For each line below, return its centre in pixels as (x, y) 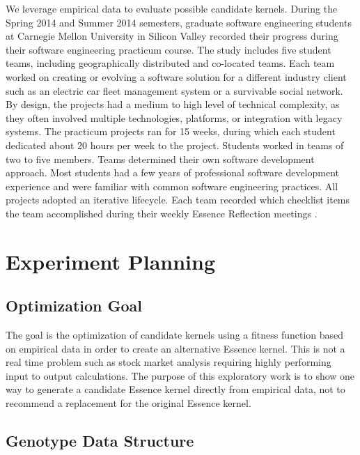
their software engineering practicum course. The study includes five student (169, 49)
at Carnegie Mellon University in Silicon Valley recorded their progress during (172, 36)
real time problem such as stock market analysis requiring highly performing (169, 362)
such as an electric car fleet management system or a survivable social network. (174, 90)
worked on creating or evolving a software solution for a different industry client (176, 76)
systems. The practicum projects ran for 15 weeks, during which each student (171, 131)
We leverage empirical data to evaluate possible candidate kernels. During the (172, 8)
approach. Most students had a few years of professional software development (173, 172)
